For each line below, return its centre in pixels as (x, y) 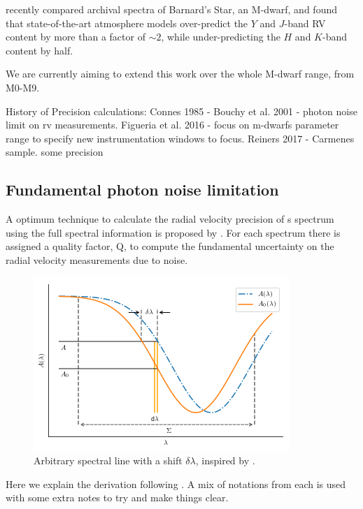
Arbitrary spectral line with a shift (108, 460)
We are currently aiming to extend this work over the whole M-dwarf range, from (180, 74)
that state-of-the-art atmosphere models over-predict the (127, 23)
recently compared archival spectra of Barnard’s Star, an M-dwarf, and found (171, 9)
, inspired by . (225, 460)
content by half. (40, 50)
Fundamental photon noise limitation (142, 190)
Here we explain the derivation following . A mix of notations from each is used (176, 484)
